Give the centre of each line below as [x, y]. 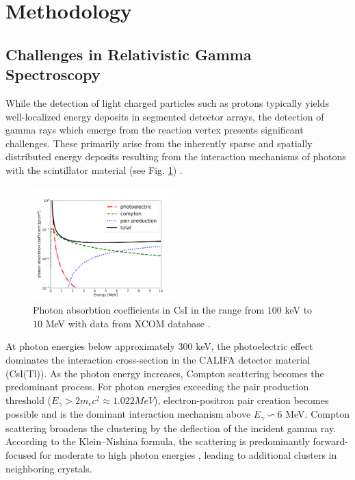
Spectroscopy [53, 74]
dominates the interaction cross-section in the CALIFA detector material [158, 360]
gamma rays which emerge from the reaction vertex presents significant [155, 130]
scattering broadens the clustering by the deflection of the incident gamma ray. [171, 428]
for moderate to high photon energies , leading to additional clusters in [188, 454]
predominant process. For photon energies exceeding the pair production [157, 387]
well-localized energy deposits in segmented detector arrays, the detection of [165, 116]
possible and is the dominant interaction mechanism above [128, 414]
